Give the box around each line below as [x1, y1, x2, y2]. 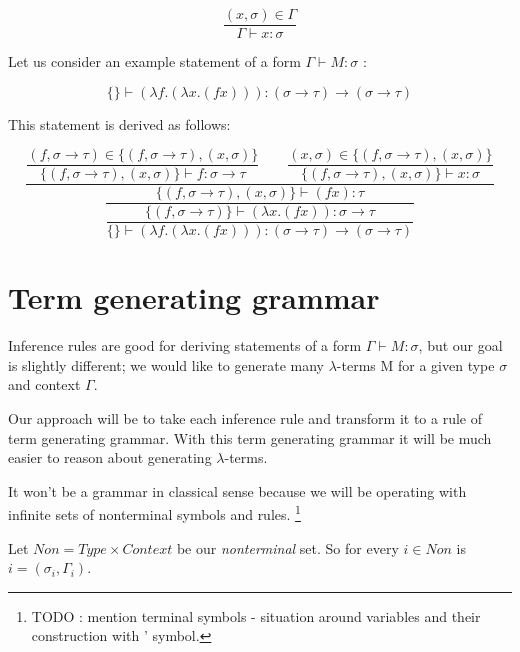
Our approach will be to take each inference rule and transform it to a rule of [8, 408, 483, 429]
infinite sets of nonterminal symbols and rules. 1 [8, 501, 301, 525]
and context [8, 374, 81, 395]
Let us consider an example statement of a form [8, 51, 301, 72]
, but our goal [418, 335, 503, 356]
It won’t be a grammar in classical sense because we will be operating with [8, 480, 467, 501]
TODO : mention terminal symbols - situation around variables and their [31, 605, 481, 626]
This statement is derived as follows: [8, 113, 231, 134]
